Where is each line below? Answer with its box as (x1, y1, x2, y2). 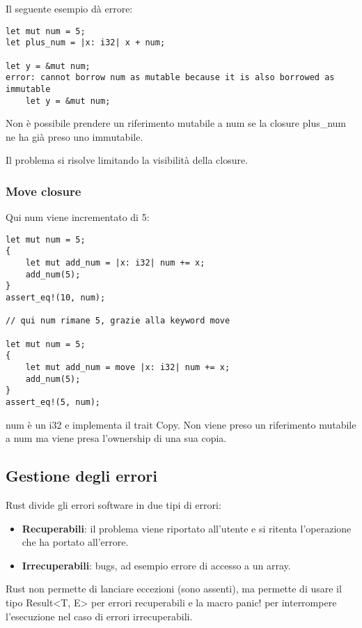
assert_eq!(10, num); (6, 293, 106, 303)
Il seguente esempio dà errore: (6, 1, 133, 15)
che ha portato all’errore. (22, 535, 129, 549)
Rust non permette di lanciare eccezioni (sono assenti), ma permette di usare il (6, 581, 342, 596)
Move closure (6, 182, 81, 199)
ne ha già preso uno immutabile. (6, 129, 143, 144)
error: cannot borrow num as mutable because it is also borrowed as (6, 72, 335, 83)
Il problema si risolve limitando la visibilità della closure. (6, 153, 249, 167)
